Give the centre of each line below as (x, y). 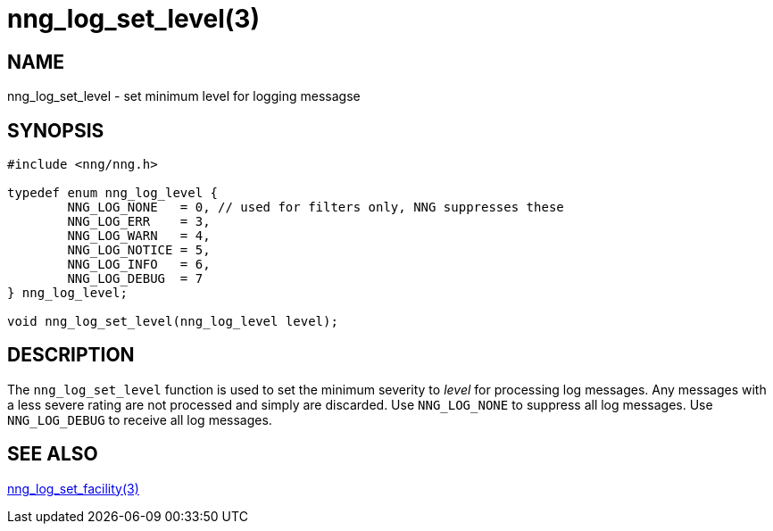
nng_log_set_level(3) (133, 19)
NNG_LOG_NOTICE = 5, (139, 250)
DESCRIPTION (71, 355)
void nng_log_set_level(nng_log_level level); (173, 322)
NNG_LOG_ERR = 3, (139, 222)
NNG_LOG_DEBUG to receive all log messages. (140, 419)
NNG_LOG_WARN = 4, (139, 236)
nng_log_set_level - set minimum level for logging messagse (184, 96)
